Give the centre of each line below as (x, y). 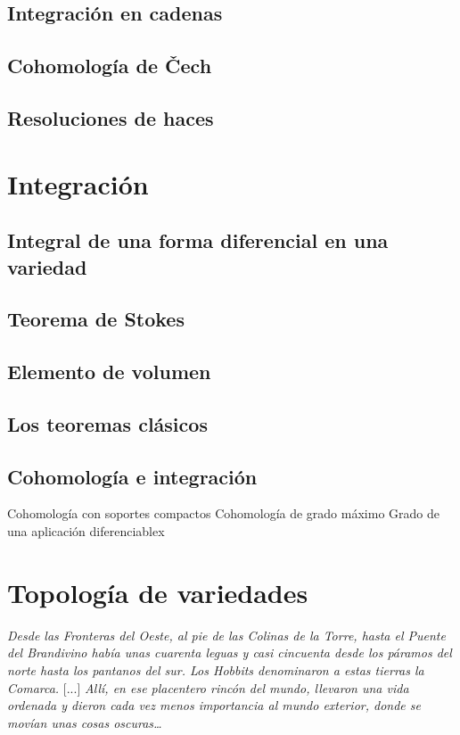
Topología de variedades (158, 592)
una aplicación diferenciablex (86, 531)
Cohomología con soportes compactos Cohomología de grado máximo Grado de (223, 513)
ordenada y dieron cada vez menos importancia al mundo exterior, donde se (214, 705)
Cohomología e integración (132, 476)
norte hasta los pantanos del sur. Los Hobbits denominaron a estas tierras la (216, 669)
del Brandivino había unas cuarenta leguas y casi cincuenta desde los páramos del (230, 652)
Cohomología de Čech (110, 66)
